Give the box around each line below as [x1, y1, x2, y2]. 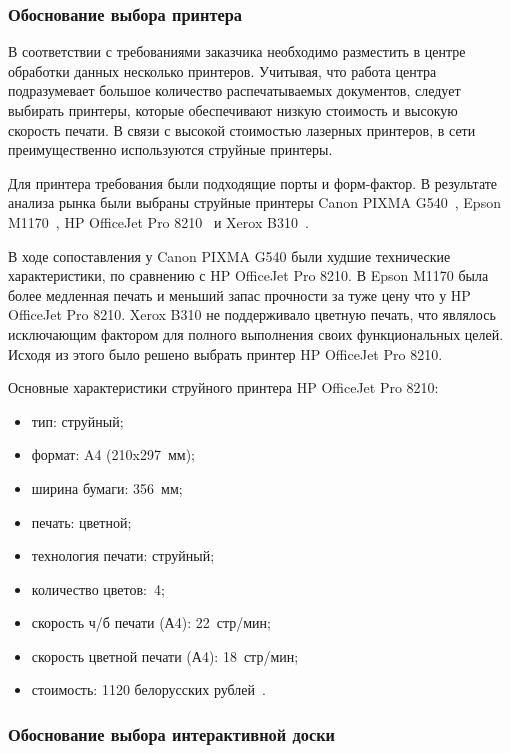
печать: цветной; [31, 511, 132, 532]
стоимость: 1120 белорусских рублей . [31, 679, 266, 700]
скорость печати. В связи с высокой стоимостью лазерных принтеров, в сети [8, 119, 476, 140]
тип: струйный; [31, 410, 124, 431]
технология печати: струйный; [31, 545, 215, 566]
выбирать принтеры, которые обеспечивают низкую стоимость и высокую [8, 100, 458, 120]
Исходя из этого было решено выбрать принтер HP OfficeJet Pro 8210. [8, 343, 443, 364]
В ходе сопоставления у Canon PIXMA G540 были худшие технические [8, 245, 451, 266]
